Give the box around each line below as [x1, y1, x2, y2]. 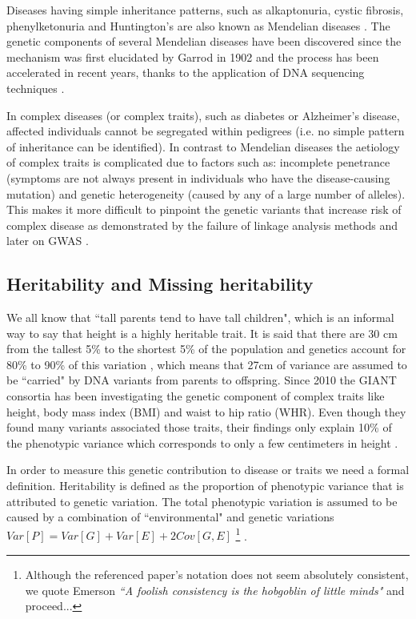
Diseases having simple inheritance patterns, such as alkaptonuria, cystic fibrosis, [6, 2, 404, 18]
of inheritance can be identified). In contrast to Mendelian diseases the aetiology [6, 138, 400, 155]
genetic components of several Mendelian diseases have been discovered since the [6, 33, 402, 50]
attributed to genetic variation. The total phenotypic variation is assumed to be [6, 492, 398, 509]
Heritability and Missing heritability [6, 271, 314, 296]
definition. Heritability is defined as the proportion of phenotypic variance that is [6, 477, 404, 494]
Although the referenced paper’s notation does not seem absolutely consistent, [25, 566, 409, 583]
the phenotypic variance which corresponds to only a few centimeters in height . [6, 434, 398, 451]
